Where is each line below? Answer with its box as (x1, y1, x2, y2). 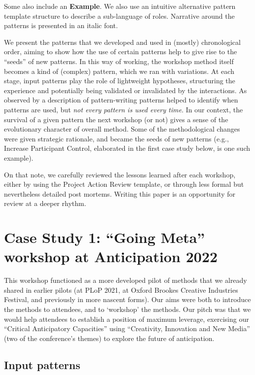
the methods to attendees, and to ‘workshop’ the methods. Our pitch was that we (4, 304, 251, 314)
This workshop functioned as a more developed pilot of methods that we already (4, 275, 247, 285)
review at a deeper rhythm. (4, 198, 86, 208)
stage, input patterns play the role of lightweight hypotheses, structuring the (4, 75, 235, 86)
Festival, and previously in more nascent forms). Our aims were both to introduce (4, 294, 251, 305)
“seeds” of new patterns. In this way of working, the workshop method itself (4, 56, 234, 66)
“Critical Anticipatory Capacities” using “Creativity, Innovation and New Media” (4, 323, 250, 334)
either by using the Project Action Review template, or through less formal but (4, 179, 244, 189)
